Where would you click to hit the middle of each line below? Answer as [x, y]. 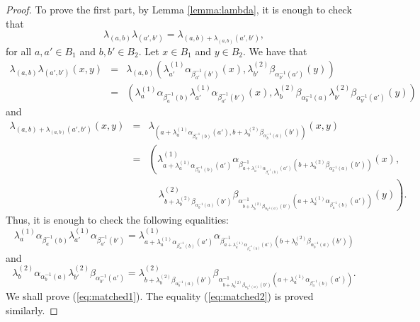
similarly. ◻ [32, 310]
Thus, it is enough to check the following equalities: [117, 220]
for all [19, 51]
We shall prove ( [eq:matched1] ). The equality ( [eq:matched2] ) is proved [160, 296]
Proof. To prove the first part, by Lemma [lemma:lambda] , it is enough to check [179, 9]
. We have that [275, 51]
